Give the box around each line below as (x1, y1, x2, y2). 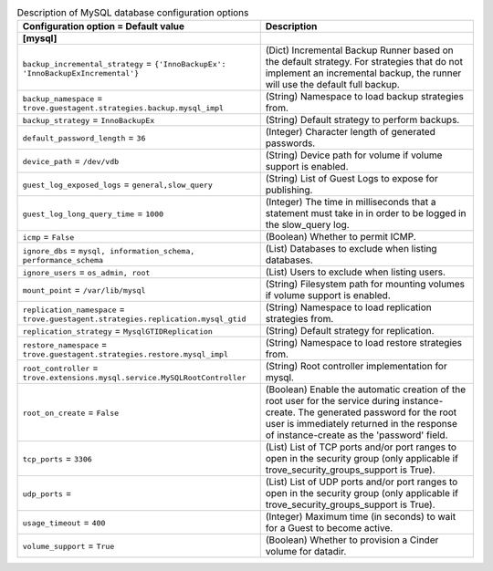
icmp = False (22, 231, 75, 244)
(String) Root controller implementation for (265, 360, 447, 373)
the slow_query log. (265, 219, 351, 232)
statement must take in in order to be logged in (265, 207, 467, 220)
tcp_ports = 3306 (22, 452, 93, 465)
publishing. (265, 183, 313, 196)
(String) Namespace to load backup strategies (265, 90, 465, 103)
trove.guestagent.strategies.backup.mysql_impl (22, 103, 224, 113)
